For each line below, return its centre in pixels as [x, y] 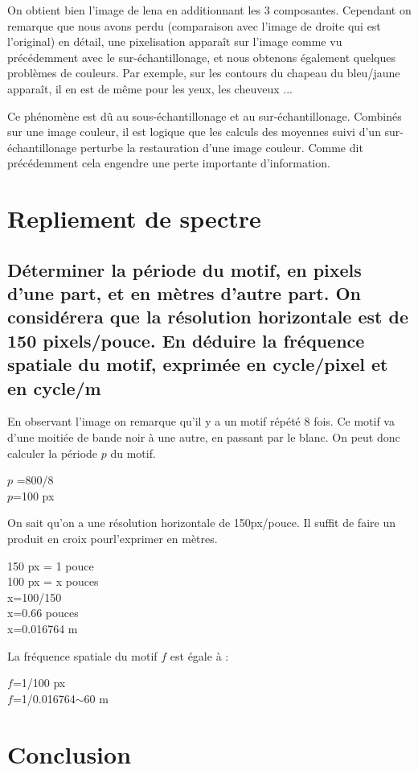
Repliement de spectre [134, 218]
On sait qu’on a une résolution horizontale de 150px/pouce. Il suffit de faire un [201, 523]
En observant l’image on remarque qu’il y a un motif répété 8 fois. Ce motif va [201, 421]
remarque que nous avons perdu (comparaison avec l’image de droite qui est [194, 25]
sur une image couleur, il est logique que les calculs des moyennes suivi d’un [194, 132]
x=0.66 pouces [43, 613]
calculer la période [53, 453]
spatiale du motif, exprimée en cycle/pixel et [198, 364]
